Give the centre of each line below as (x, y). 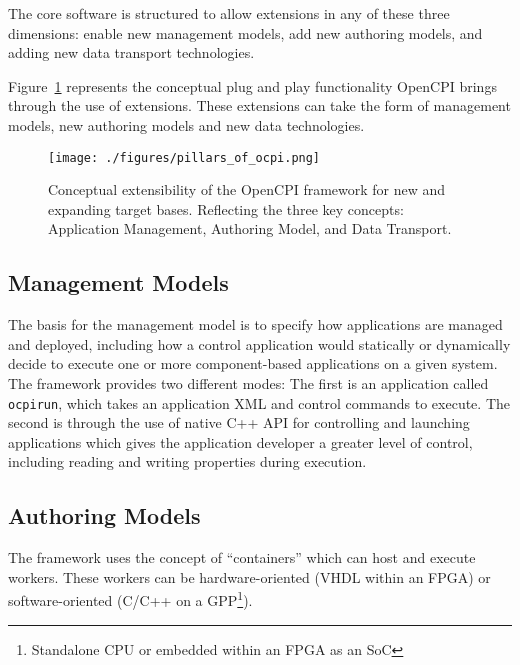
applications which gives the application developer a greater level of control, (240, 441)
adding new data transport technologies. (131, 52)
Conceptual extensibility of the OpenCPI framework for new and (247, 189)
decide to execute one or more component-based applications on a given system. (253, 363)
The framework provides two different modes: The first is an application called (248, 382)
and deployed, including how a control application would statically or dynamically (259, 343)
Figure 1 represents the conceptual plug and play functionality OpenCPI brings (252, 85)
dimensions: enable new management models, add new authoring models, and (245, 32)
